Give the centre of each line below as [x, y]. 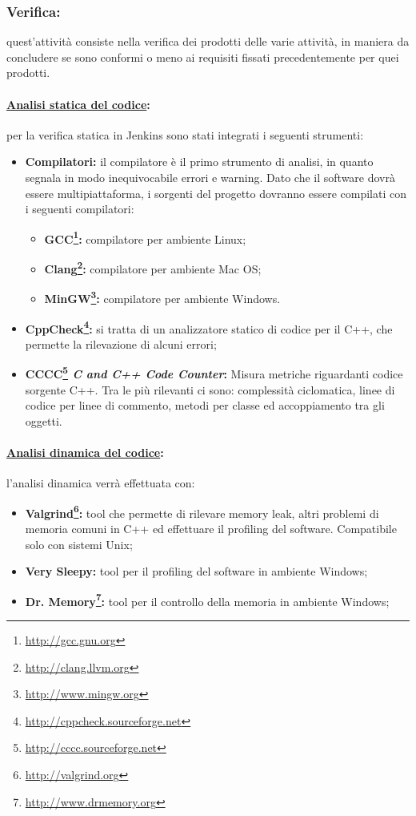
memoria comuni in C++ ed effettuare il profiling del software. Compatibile [211, 529]
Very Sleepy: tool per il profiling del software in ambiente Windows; [196, 571]
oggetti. [44, 420]
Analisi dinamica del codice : [85, 452]
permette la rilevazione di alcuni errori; [121, 343]
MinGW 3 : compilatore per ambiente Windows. [162, 297]
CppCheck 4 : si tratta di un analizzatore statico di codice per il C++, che [209, 327]
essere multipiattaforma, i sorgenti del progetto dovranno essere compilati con [216, 193]
